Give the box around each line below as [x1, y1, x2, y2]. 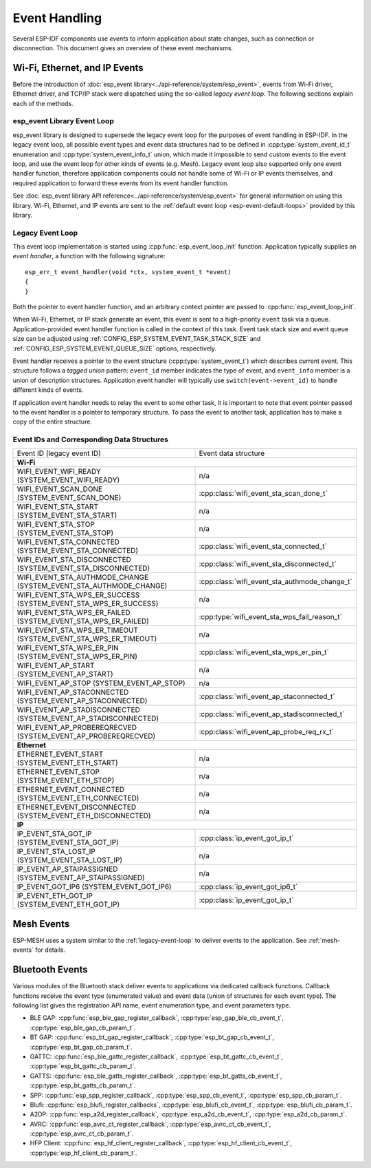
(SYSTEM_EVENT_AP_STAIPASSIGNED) [16, 873, 146, 883]
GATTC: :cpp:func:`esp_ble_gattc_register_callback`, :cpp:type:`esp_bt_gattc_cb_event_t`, [30, 1052, 283, 1061]
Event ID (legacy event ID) [16, 448, 101, 458]
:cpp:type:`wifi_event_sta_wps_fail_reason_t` [199, 612, 343, 622]
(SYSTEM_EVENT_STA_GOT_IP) [16, 837, 120, 847]
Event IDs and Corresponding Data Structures [12, 435, 168, 444]
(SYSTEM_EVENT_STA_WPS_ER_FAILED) [16, 616, 149, 626]
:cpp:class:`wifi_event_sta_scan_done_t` [199, 489, 328, 499]
